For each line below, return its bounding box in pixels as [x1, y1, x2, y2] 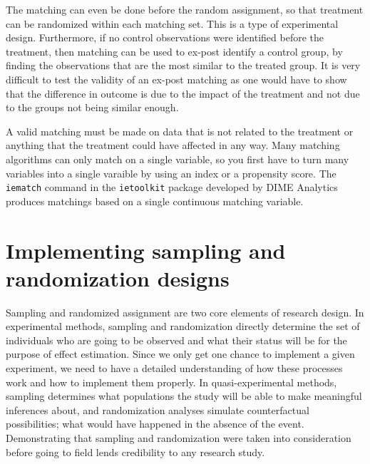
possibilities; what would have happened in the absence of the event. [6, 416, 304, 431]
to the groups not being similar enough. [6, 100, 179, 115]
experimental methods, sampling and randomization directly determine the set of [6, 319, 360, 334]
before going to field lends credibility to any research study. [6, 444, 265, 459]
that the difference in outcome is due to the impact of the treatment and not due [6, 86, 360, 100]
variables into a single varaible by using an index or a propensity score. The [6, 165, 336, 180]
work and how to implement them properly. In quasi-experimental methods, [6, 374, 337, 389]
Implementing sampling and [6, 235, 286, 264]
